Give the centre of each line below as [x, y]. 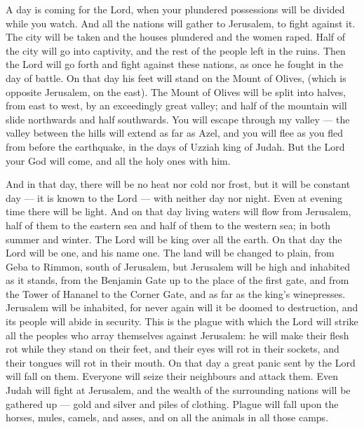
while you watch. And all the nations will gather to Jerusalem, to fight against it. [181, 23]
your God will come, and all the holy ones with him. [118, 160]
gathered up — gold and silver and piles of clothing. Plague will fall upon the [172, 403]
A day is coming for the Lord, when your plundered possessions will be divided [175, 9]
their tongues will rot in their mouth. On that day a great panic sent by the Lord [181, 362]
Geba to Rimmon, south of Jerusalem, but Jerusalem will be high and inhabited [178, 266]
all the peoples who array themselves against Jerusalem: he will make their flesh [177, 335]
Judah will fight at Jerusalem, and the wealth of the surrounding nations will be [178, 390]
